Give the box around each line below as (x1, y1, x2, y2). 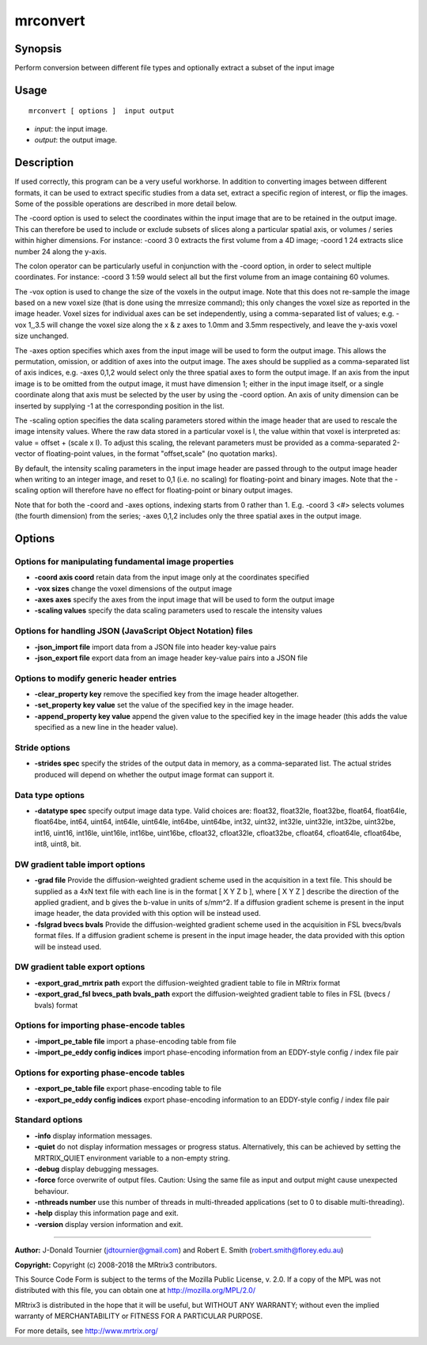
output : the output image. (34, 135, 118, 145)
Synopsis (14, 42, 62, 55)
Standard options (14, 1115, 83, 1126)
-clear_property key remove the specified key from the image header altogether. (34, 690, 300, 699)
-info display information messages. (34, 1130, 153, 1140)
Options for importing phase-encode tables (14, 1020, 186, 1031)
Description (14, 156, 74, 169)
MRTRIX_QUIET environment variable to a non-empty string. (34, 1153, 231, 1163)
